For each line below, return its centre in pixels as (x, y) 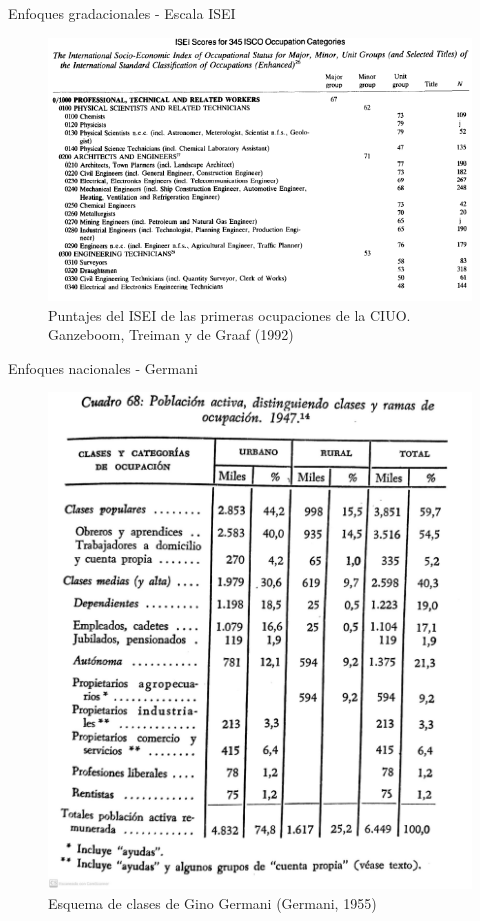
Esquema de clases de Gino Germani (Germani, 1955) (212, 902)
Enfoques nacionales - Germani (103, 367)
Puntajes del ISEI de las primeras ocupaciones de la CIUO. (229, 314)
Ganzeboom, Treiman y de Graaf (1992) (171, 334)
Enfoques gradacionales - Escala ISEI (122, 13)
